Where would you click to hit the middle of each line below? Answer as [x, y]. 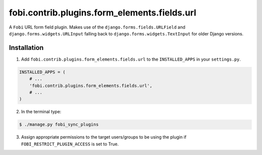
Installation [26, 48]
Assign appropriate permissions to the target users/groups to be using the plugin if [104, 137]
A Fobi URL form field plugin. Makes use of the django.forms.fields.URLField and [97, 27]
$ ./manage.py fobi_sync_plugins [59, 124]
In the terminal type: [41, 112]
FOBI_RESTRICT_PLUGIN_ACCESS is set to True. [70, 144]
